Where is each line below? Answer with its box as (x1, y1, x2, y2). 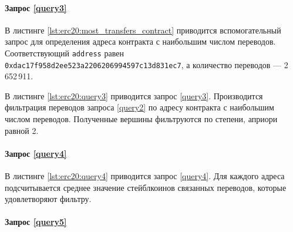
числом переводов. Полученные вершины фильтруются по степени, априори (5, 113, 278, 125)
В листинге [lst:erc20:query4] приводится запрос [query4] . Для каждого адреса (5, 170, 285, 182)
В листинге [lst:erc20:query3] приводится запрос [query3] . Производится (5, 89, 263, 102)
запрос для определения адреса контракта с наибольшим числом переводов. (5, 35, 276, 48)
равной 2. (5, 124, 39, 136)
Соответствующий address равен (5, 46, 124, 59)
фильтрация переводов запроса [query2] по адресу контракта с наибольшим (5, 101, 274, 113)
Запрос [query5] (5, 216, 67, 228)
